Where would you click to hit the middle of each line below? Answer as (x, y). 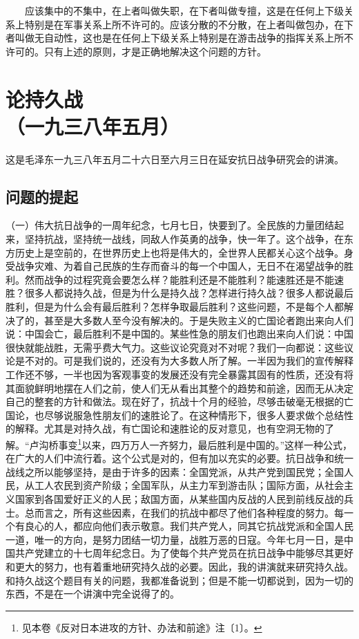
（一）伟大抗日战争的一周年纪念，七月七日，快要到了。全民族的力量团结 (170, 225)
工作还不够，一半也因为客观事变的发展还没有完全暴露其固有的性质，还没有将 (179, 374)
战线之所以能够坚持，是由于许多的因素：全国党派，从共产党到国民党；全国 (175, 471)
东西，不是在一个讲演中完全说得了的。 (93, 594)
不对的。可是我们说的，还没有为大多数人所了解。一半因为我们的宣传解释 (189, 361)
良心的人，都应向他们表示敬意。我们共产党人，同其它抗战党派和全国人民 (189, 526)
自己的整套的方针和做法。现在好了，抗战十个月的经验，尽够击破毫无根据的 (175, 401)
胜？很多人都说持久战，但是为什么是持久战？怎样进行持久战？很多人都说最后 (179, 293)
